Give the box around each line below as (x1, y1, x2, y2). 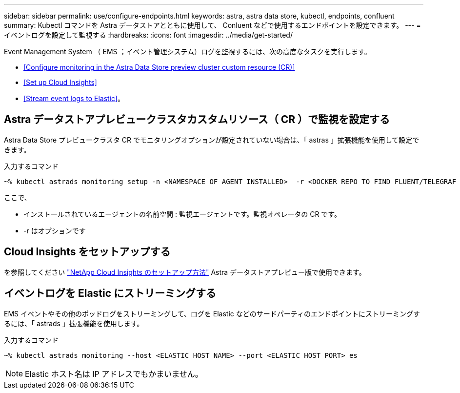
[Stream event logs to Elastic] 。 (23, 94, 124, 103)
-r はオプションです (23, 226, 86, 235)
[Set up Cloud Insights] (23, 78, 97, 86)
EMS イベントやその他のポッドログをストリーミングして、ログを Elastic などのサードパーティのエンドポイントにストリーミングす (4, 309, 420, 318)
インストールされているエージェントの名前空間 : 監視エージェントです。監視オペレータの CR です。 (23, 209, 341, 218)
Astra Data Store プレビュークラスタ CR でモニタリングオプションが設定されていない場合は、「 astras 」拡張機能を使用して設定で (4, 135, 420, 144)
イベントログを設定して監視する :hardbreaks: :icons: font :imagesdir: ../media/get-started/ (4, 31, 293, 39)
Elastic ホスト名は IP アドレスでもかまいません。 (25, 369, 203, 379)
